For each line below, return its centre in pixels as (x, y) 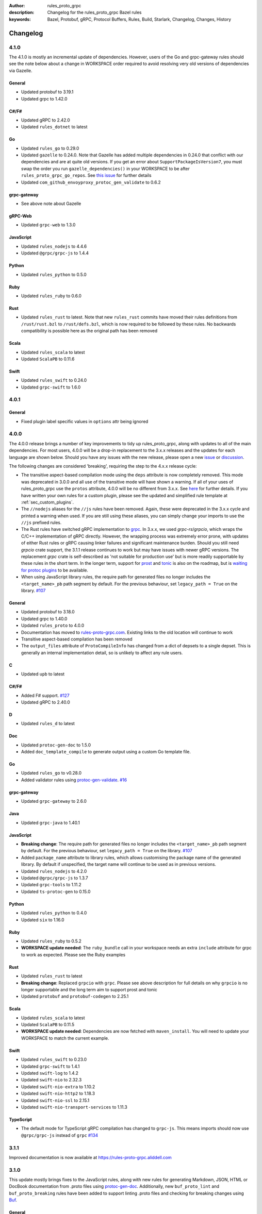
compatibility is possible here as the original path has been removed (89, 331)
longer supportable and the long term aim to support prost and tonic (89, 989)
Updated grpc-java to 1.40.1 (50, 823)
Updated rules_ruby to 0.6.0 (51, 296)
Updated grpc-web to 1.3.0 (48, 225)
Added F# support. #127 (45, 695)
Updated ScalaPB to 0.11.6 (48, 359)
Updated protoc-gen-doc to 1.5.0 (56, 745)
